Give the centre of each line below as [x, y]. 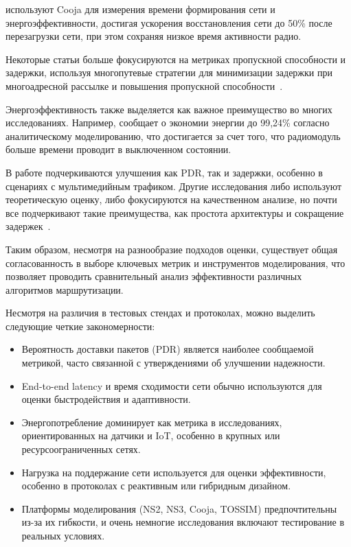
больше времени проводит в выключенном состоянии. [118, 149]
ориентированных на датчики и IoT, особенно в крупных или [151, 435]
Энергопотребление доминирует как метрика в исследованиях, [152, 422]
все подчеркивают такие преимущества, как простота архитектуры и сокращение [175, 212]
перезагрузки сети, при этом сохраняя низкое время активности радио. [154, 36]
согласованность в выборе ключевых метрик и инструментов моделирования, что [175, 263]
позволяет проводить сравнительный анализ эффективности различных [154, 276]
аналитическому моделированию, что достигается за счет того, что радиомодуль [173, 136]
